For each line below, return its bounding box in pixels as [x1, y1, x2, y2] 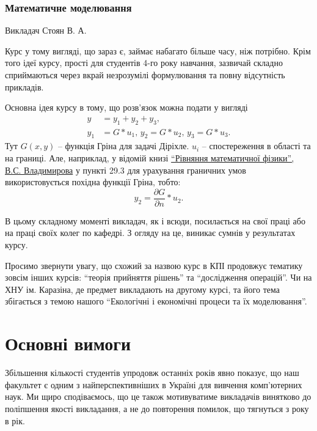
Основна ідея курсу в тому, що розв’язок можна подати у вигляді [5, 101, 248, 114]
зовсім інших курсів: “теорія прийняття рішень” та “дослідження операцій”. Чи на [5, 271, 312, 284]
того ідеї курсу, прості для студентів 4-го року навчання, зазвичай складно [5, 56, 283, 69]
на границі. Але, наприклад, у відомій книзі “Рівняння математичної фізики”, [5, 152, 294, 164]
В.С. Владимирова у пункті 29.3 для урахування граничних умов [5, 163, 246, 176]
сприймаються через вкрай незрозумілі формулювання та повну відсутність [5, 68, 285, 81]
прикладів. [5, 80, 44, 93]
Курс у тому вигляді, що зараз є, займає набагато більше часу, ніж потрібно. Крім [5, 44, 311, 57]
